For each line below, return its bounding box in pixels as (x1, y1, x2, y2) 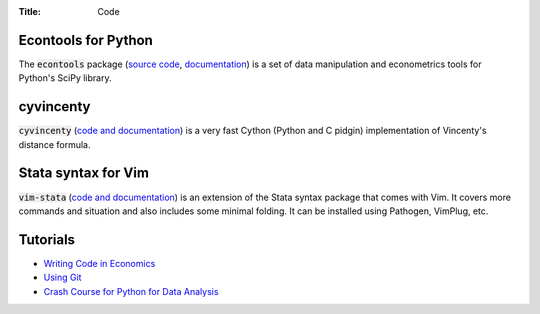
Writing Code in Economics (43, 257, 156, 269)
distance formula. (18, 138, 91, 150)
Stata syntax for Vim (18, 165, 150, 182)
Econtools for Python (18, 31, 154, 49)
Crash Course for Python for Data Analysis (43, 285, 219, 297)
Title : (18, 6, 42, 17)
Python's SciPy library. (18, 72, 112, 84)
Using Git (43, 271, 82, 284)
